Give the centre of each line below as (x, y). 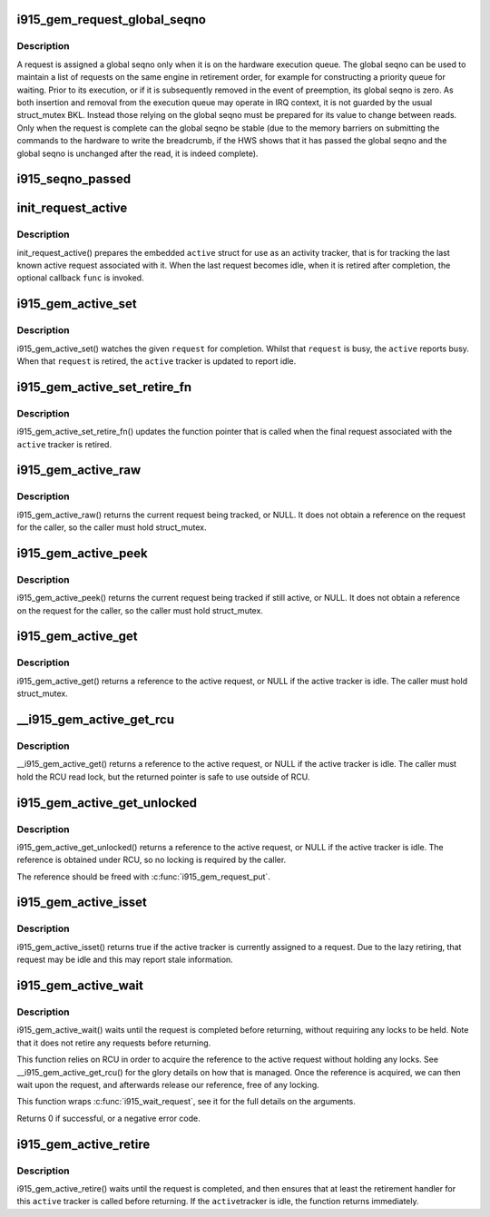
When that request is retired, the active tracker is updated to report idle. (157, 361)
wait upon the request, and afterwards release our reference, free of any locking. (168, 1085)
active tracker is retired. (64, 444)
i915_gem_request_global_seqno (111, 20)
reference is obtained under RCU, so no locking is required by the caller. (152, 860)
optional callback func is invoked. (80, 278)
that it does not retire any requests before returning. (114, 1043)
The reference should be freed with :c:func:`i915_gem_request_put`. (144, 877)
